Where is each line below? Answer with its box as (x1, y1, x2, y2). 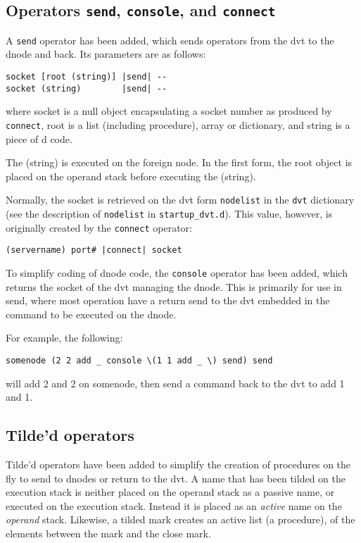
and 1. (6, 389, 33, 404)
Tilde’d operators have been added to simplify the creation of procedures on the (6, 457, 351, 472)
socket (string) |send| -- (6, 83, 167, 94)
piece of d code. (6, 131, 72, 146)
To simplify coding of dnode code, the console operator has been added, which (6, 266, 348, 280)
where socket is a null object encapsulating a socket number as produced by (6, 104, 332, 118)
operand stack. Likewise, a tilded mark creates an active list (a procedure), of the (6, 512, 355, 527)
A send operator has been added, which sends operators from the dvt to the (6, 32, 334, 47)
